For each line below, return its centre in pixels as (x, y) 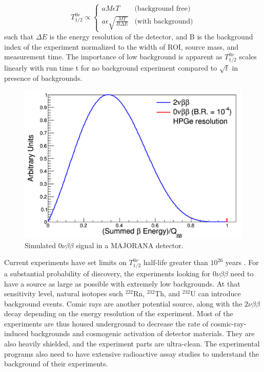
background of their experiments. (56, 364)
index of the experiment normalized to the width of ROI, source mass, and (121, 46)
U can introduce (216, 293)
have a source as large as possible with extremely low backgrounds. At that (122, 283)
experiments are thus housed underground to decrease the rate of (106, 323)
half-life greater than (176, 262)
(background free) (163, 9)
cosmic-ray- (229, 323)
